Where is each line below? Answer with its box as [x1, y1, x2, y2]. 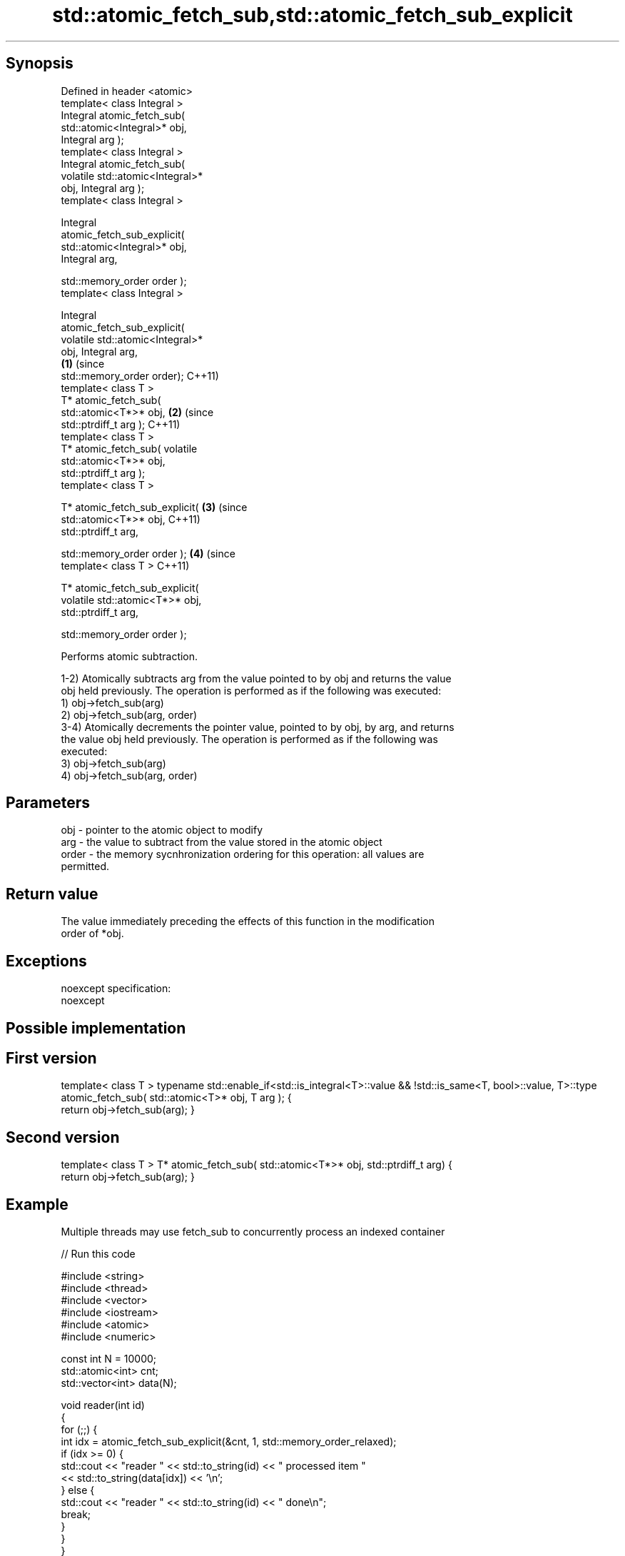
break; [61, 1508, 91, 1521]
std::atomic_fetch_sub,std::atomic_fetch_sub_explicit [52, 3, 573, 27]
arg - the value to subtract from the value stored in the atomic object [61, 836, 382, 849]
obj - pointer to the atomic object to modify [61, 824, 263, 837]
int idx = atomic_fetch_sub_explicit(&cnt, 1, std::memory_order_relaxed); [61, 1435, 397, 1448]
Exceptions [6, 951, 87, 970]
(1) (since [61, 357, 105, 370]
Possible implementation [6, 1019, 186, 1037]
